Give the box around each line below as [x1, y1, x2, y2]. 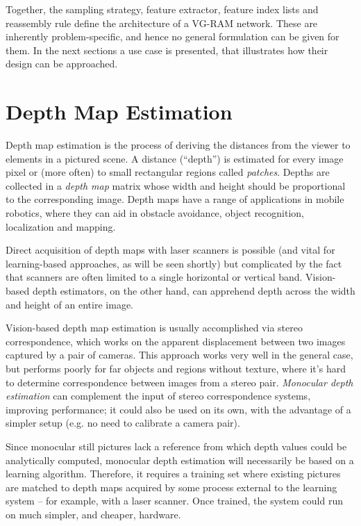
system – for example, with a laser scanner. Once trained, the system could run [6, 493, 343, 508]
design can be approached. [6, 56, 118, 71]
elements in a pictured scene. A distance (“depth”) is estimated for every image [6, 151, 344, 165]
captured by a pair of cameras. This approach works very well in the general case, [6, 347, 353, 362]
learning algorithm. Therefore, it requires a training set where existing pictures [6, 466, 341, 481]
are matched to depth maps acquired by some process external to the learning [6, 479, 337, 494]
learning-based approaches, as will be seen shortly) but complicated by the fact [6, 256, 342, 270]
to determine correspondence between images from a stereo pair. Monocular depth [6, 375, 353, 389]
